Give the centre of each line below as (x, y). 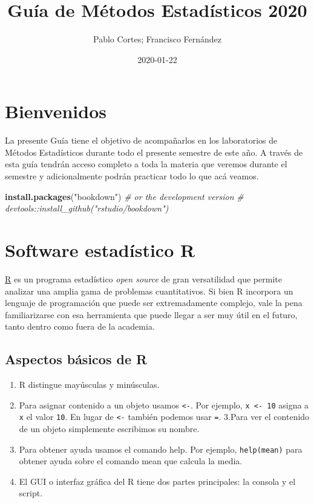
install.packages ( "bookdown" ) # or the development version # (124, 196)
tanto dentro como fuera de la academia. (80, 326)
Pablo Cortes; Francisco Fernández (157, 39)
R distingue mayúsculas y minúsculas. (89, 385)
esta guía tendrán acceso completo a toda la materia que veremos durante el (146, 164)
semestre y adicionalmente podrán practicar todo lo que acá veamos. (132, 176)
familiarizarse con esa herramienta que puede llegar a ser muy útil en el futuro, (151, 314)
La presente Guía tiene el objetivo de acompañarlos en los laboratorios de (141, 140)
